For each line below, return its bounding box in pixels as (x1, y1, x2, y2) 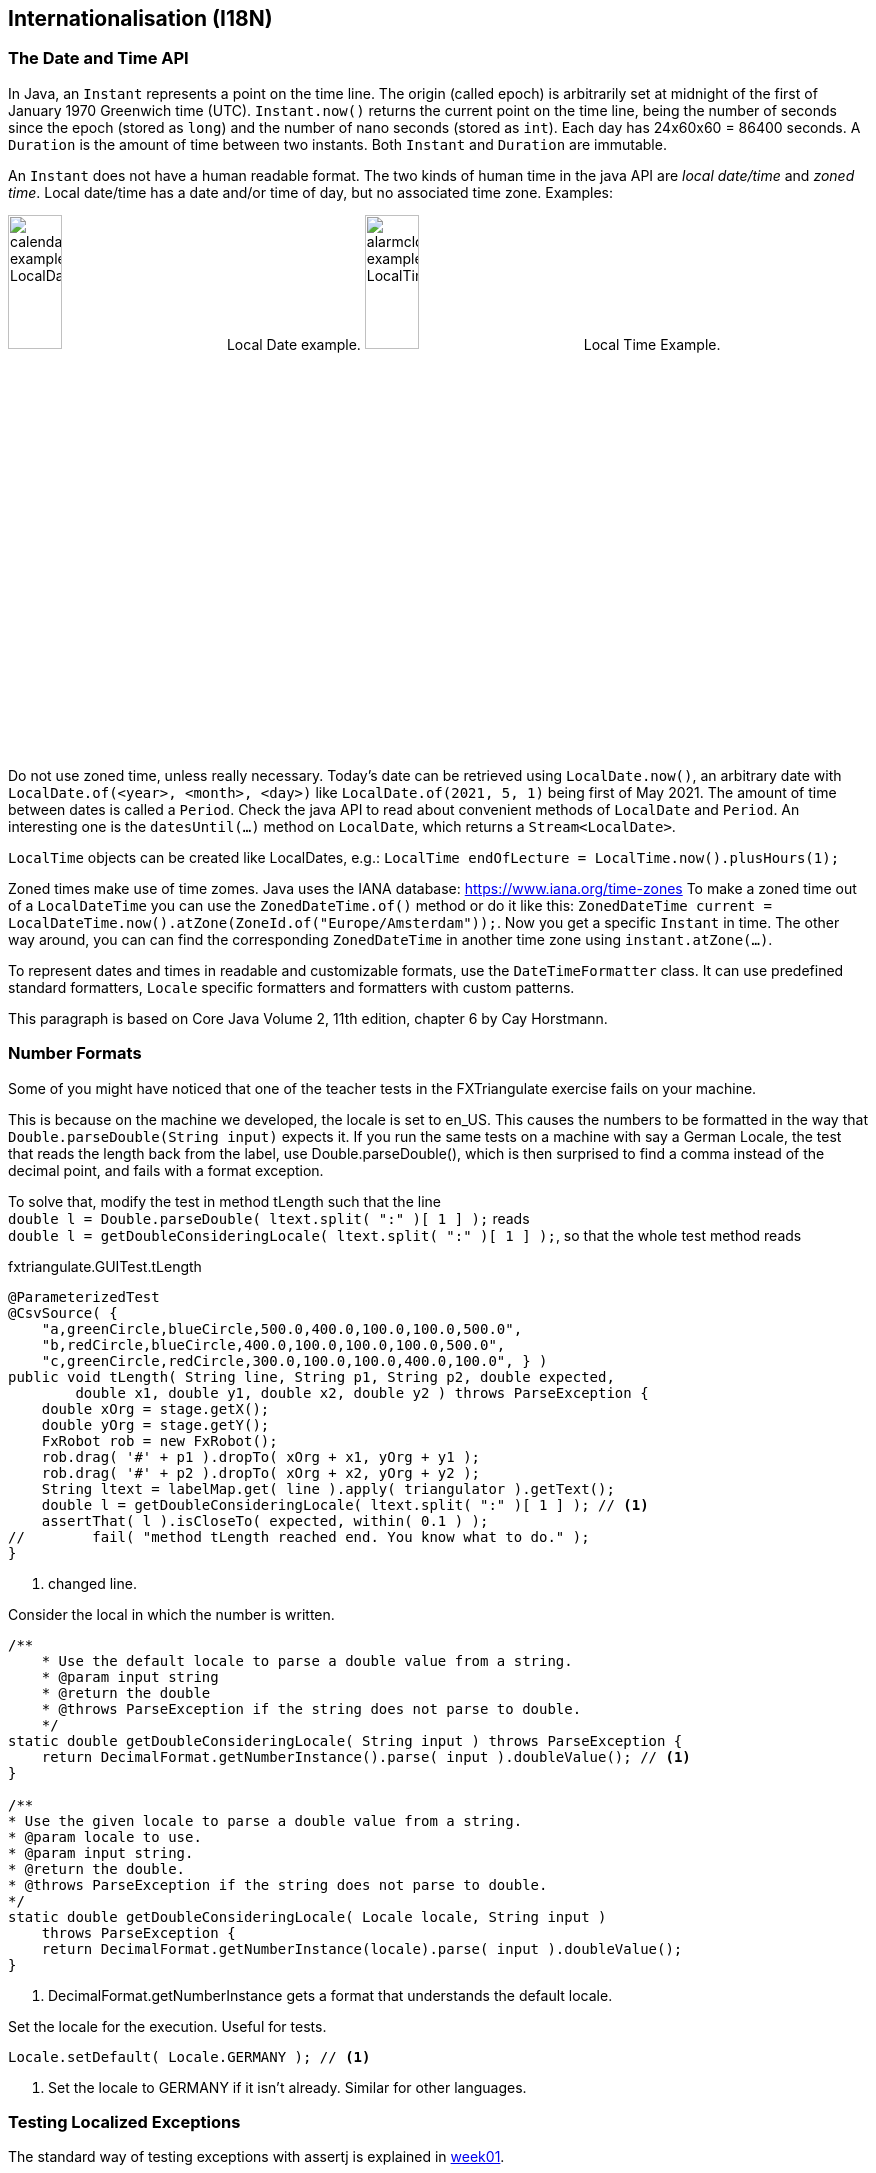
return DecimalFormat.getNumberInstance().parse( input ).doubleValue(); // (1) (41, 1748, 691, 1765)
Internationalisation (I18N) (8, 6, 273, 31)
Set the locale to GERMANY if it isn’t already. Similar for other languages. (48, 2078, 527, 2096)
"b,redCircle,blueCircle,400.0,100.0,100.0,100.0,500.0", (41, 1336, 506, 1353)
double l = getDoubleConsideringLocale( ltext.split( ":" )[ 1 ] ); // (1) (41, 1496, 649, 1513)
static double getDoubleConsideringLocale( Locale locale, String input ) (8, 1908, 607, 1925)
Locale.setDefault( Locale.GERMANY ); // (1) (8, 2048, 371, 2065)
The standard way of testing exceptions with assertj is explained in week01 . (8, 2148, 505, 2166)
